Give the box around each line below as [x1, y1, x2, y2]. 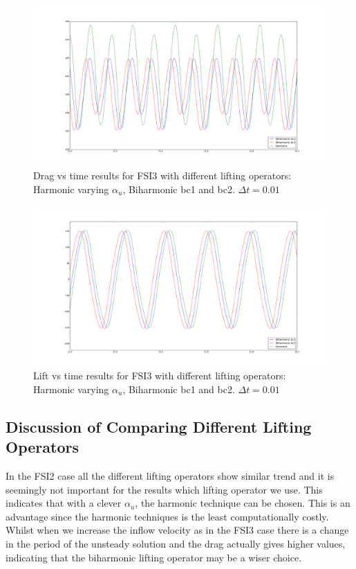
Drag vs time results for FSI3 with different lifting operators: [33, 168, 292, 183]
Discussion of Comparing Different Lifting [6, 415, 312, 437]
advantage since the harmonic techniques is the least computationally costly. [6, 509, 329, 523]
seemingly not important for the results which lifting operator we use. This [6, 482, 323, 496]
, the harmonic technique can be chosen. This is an [135, 496, 350, 510]
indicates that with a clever [6, 496, 122, 510]
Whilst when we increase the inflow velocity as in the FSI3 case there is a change [6, 523, 349, 537]
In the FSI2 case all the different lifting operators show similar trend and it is [6, 469, 335, 483]
